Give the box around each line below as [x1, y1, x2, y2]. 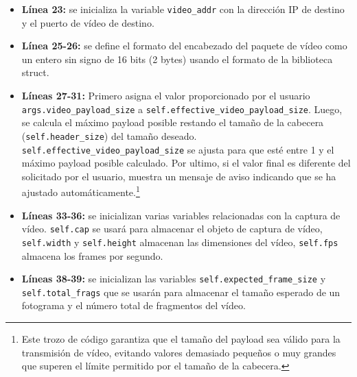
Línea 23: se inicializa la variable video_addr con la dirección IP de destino [21, 2, 345, 16]
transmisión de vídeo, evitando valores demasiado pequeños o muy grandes [21, 345, 336, 359]
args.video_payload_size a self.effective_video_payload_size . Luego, [21, 101, 343, 116]
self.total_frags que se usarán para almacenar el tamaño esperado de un [21, 284, 341, 299]
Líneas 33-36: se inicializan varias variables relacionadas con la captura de [21, 208, 341, 222]
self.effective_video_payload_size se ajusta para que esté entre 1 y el [21, 142, 334, 156]
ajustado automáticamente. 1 [21, 183, 140, 199]
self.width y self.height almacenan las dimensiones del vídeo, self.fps [21, 234, 338, 249]
